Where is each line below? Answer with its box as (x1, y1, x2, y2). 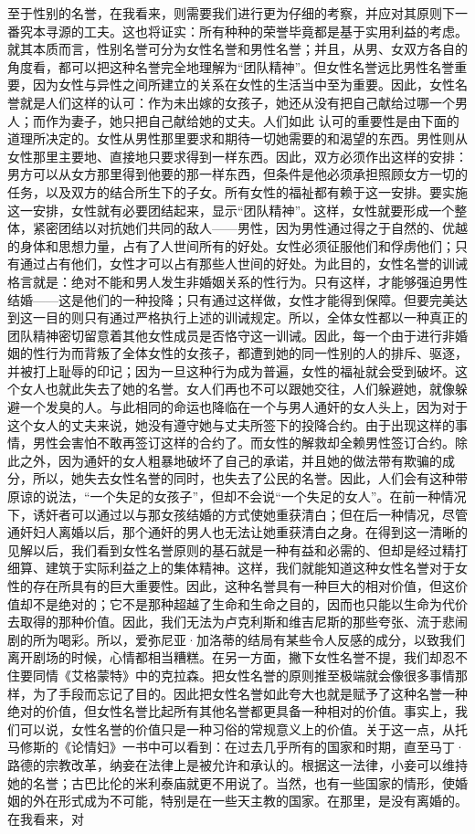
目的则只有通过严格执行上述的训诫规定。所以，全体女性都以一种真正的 (45, 308, 468, 327)
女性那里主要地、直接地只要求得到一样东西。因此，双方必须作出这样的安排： (7, 146, 468, 165)
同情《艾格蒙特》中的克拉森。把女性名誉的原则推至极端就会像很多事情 (32, 665, 455, 684)
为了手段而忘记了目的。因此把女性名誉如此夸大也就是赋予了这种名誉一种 (32, 683, 468, 702)
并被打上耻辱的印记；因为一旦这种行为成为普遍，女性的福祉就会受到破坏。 (7, 361, 455, 380)
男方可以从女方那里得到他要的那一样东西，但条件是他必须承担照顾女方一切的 (7, 164, 468, 184)
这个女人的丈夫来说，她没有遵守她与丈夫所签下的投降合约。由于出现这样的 (7, 415, 455, 434)
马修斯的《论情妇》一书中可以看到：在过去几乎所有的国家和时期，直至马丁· (7, 737, 465, 756)
